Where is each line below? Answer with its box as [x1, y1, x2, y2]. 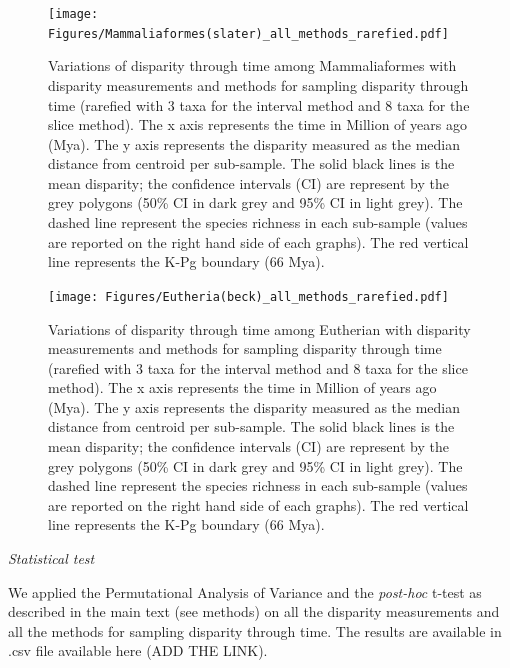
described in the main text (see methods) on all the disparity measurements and [8, 601, 500, 622]
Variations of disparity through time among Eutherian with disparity [48, 318, 471, 339]
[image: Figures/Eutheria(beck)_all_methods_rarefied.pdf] [48, 289, 449, 304]
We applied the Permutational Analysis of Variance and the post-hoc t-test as [8, 581, 482, 602]
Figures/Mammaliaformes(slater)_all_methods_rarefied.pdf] [48, 26, 449, 41]
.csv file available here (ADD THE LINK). [8, 640, 268, 661]
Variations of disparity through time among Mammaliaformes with [48, 55, 457, 76]
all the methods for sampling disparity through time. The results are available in [8, 620, 502, 641]
